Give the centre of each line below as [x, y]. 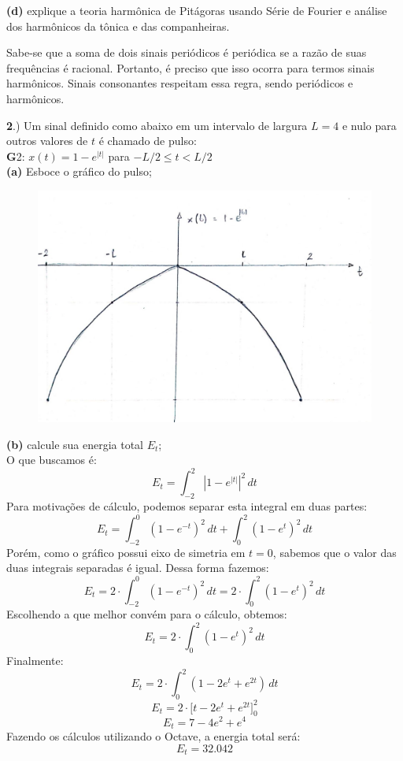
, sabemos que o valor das [335, 552]
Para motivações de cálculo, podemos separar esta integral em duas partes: [187, 506]
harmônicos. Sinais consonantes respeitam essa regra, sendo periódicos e [180, 83]
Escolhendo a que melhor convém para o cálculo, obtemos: [147, 614]
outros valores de [47, 141]
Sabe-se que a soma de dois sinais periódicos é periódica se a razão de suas [187, 52]
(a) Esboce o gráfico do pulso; [79, 171]
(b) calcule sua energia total [75, 444]
